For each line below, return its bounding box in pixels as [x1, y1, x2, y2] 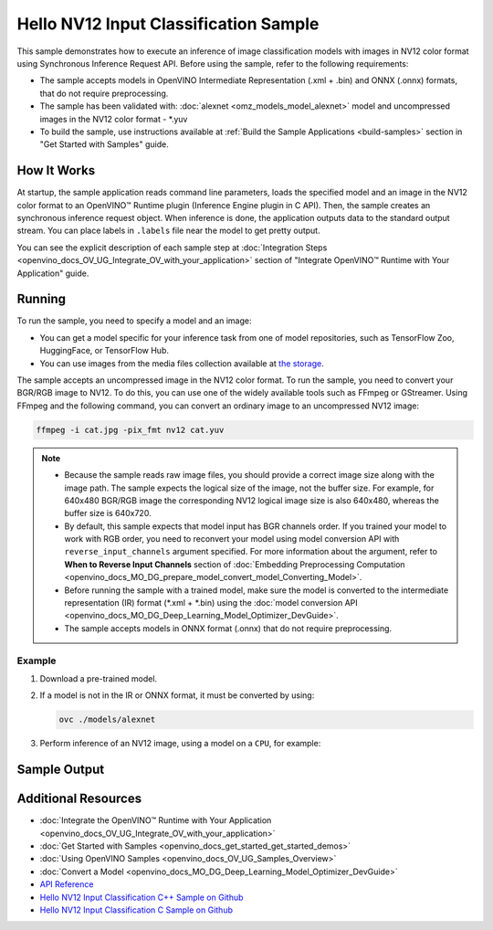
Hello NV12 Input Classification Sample [16, 14, 320, 34]
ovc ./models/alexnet [58, 714, 156, 725]
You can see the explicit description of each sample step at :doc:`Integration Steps [16, 242, 328, 253]
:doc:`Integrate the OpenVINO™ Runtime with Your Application [39, 815, 272, 826]
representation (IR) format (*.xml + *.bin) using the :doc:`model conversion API [64, 597, 358, 608]
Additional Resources [16, 791, 142, 807]
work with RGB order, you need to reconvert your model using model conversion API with [64, 534, 400, 544]
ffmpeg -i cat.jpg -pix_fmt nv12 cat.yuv [36, 425, 225, 435]
